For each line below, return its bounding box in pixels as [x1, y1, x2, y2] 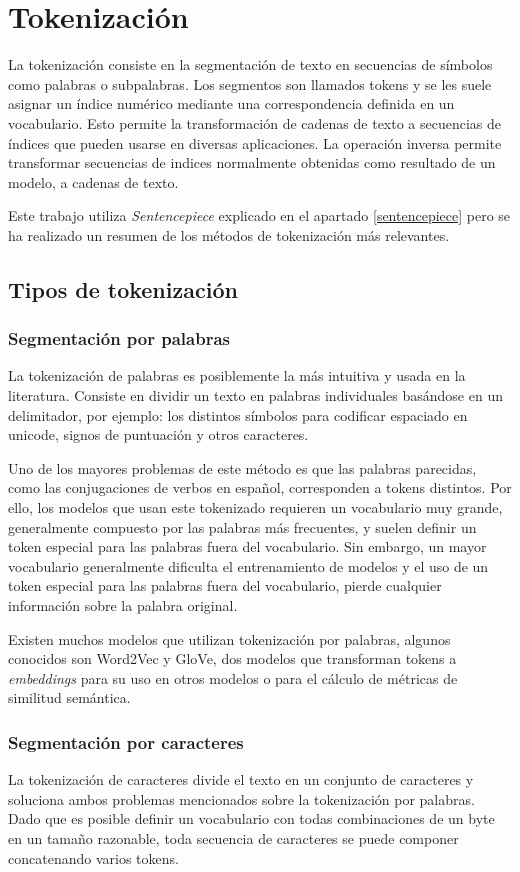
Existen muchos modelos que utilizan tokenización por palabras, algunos [8, 628, 451, 649]
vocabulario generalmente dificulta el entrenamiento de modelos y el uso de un [8, 555, 489, 576]
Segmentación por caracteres [8, 729, 244, 754]
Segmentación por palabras [8, 326, 231, 351]
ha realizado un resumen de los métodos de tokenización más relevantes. [8, 224, 450, 245]
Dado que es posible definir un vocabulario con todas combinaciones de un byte [8, 808, 495, 829]
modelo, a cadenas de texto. [8, 171, 179, 192]
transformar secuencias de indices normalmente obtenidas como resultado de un [8, 152, 496, 173]
